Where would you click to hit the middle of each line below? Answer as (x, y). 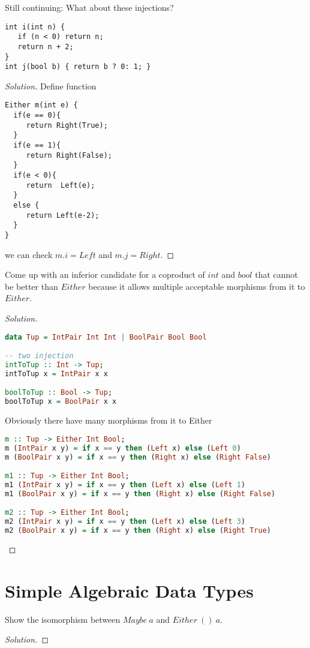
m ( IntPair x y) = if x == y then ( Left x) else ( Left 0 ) (123, 448)
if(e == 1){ (37, 145)
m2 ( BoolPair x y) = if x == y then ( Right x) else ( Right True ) (138, 531)
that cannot (276, 274)
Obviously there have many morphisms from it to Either (109, 420)
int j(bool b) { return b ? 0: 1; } (78, 67)
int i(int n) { (35, 27)
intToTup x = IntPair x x (56, 373)
